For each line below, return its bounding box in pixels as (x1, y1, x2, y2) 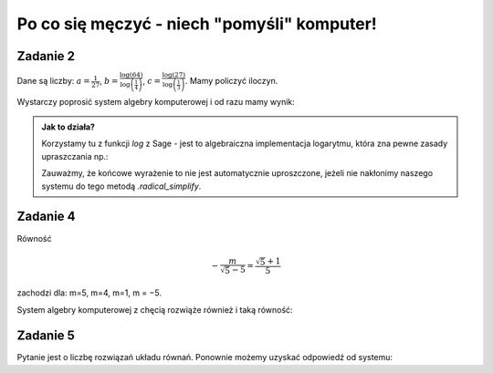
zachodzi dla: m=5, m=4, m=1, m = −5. (16, 287, 163, 298)
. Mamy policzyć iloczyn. (184, 76, 278, 87)
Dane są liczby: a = (16, 76, 90, 87)
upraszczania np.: (41, 150, 109, 161)
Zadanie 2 (16, 48, 76, 64)
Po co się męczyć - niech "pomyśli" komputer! (16, 14, 378, 34)
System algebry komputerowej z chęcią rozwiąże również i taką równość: (16, 304, 293, 315)
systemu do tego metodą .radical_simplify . (41, 181, 202, 192)
